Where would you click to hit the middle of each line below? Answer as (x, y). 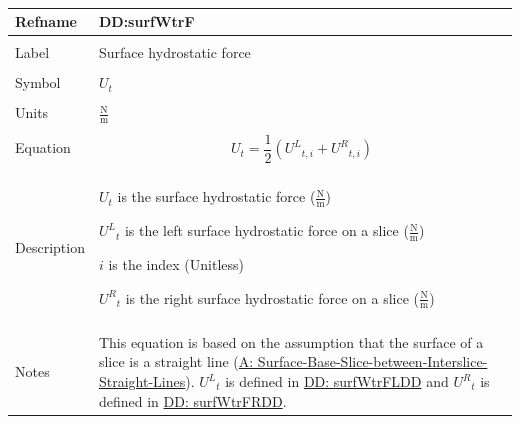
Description (50, 247)
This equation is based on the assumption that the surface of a (291, 341)
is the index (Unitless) (176, 263)
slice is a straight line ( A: (176, 361)
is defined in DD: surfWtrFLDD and (337, 381)
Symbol (38, 82)
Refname (46, 21)
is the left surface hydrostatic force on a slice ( (266, 230)
